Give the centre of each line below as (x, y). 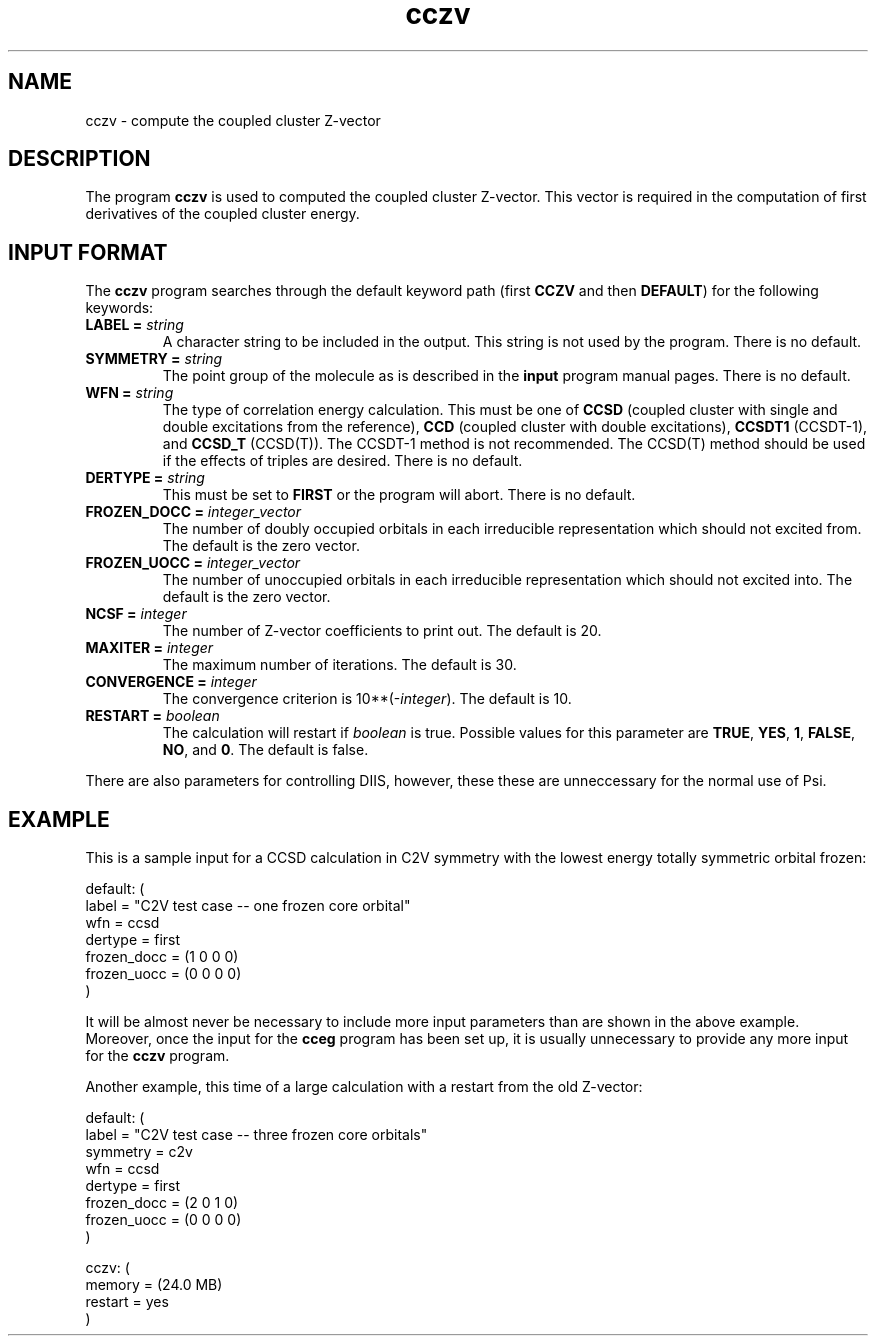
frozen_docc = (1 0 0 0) (162, 957)
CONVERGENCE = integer (171, 682)
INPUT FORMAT (88, 252)
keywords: (119, 308)
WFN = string (129, 393)
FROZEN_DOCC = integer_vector (193, 512)
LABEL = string (134, 325)
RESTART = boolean (152, 716)
